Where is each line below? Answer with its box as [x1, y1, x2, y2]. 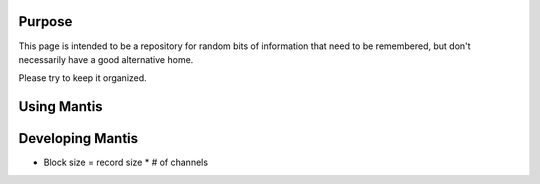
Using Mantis [18, 98, 104, 115]
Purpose [18, 13, 73, 30]
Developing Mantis [18, 130, 139, 147]
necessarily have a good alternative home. [18, 53, 194, 65]
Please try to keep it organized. [18, 72, 147, 84]
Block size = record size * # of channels [43, 156, 209, 169]
